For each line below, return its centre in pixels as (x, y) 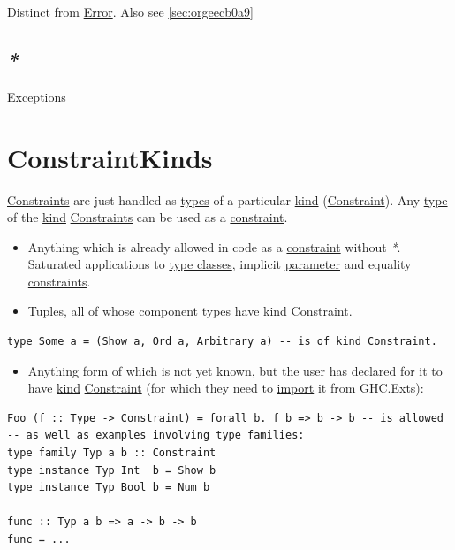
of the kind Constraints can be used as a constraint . (148, 217)
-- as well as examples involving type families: (156, 435)
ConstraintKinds (110, 157)
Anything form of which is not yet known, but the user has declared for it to (235, 370)
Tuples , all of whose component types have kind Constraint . (190, 311)
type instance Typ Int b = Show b (112, 470)
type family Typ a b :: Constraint (112, 453)
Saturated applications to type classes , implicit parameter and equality (220, 264)
